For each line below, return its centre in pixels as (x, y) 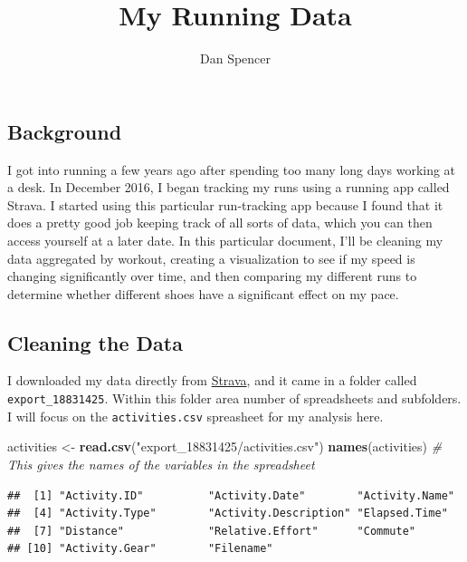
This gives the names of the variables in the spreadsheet (161, 464)
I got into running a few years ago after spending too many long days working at (232, 169)
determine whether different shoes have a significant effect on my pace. (203, 293)
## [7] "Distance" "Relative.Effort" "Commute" (212, 531)
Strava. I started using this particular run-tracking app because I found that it (225, 204)
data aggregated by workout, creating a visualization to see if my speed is (211, 258)
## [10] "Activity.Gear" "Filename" (140, 549)
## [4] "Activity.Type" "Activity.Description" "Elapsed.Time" (228, 514)
